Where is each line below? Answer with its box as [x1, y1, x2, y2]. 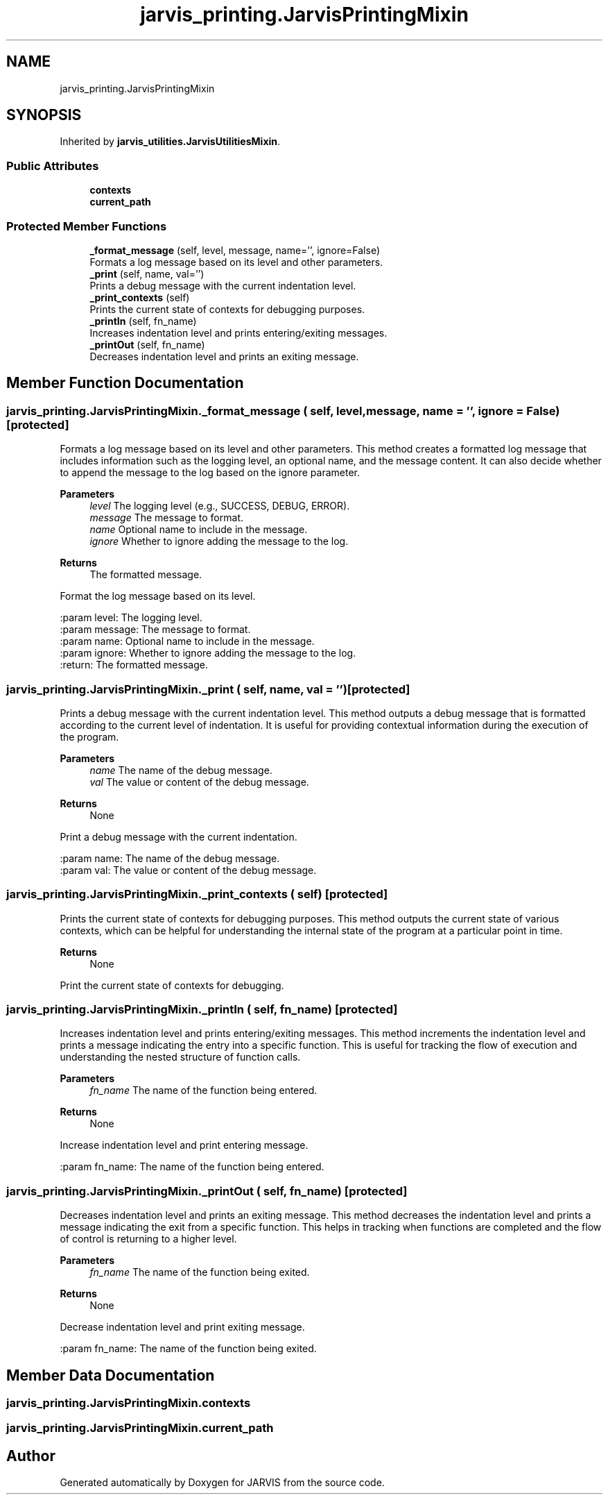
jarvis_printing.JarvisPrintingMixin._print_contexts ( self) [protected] [6, 887, 388, 902]
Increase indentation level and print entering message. [60, 1139, 309, 1152]
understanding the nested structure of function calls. [60, 1051, 301, 1063]
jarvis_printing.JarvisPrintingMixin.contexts [6, 1396, 251, 1410]
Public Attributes [6, 158, 99, 173]
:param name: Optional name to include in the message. [60, 635, 315, 648]
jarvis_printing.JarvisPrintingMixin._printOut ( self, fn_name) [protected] [6, 1183, 408, 1198]
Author [6, 1447, 55, 1465]
